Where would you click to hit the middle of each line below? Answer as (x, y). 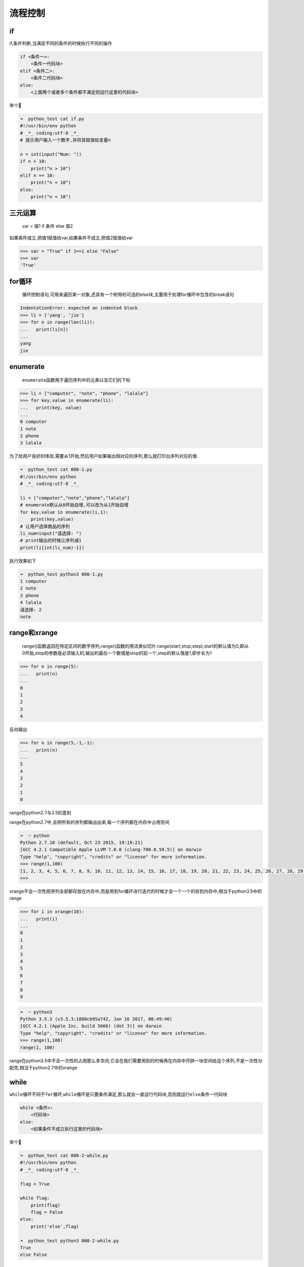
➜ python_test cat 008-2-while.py (64, 1155)
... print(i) (39, 919)
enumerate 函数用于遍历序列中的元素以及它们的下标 (76, 380)
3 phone (29, 595)
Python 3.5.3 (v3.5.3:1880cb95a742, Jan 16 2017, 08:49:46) (96, 1019)
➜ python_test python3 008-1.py (62, 574)
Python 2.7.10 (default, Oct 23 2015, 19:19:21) (82, 843)
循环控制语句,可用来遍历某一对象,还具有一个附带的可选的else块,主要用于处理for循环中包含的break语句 (128, 294)
